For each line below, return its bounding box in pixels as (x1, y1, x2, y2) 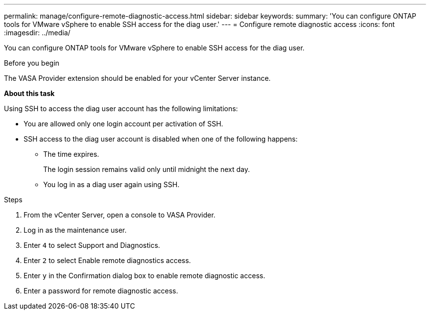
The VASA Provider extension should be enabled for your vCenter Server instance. (4, 74, 271, 82)
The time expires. (43, 150, 99, 158)
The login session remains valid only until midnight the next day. (43, 165, 250, 173)
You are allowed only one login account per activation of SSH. (24, 120, 223, 128)
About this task (4, 89, 55, 97)
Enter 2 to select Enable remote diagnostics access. (24, 256, 191, 265)
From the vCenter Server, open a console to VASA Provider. (24, 211, 215, 219)
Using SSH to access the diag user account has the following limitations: (4, 104, 238, 113)
